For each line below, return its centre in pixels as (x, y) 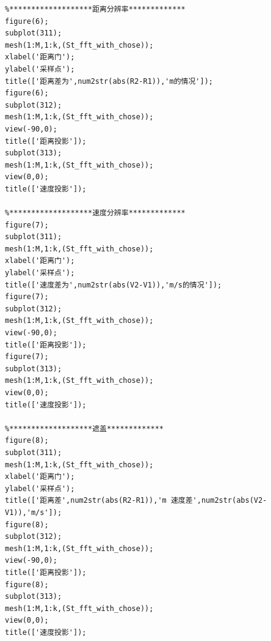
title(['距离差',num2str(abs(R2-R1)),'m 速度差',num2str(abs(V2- (136, 501)
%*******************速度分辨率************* (95, 213)
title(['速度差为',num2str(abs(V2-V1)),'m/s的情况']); (114, 285)
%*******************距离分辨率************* (95, 9)
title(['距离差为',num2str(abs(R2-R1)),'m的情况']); (109, 81)
